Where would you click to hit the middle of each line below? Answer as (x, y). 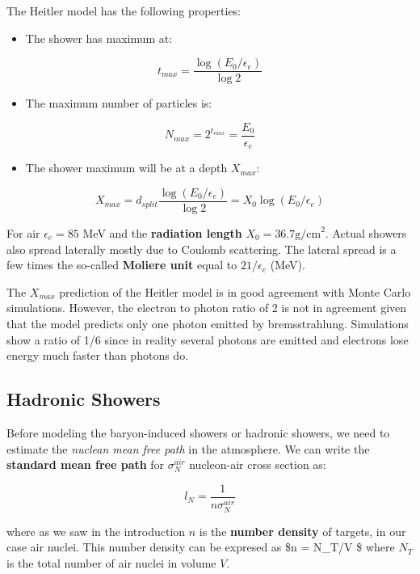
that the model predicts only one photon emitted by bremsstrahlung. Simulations (208, 323)
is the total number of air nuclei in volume (111, 563)
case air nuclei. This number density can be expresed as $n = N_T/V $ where (201, 547)
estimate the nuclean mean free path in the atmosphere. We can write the (188, 448)
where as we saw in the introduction (96, 531)
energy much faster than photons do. (98, 355)
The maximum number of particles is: (119, 103)
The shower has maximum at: (99, 38)
